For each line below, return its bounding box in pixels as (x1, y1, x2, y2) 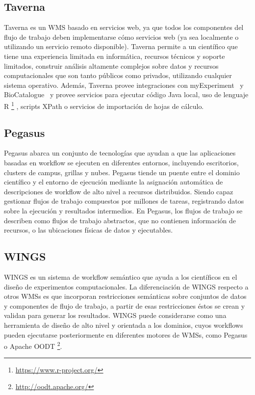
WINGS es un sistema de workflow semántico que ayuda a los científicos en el (4, 271, 237, 282)
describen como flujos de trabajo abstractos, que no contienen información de (4, 215, 236, 225)
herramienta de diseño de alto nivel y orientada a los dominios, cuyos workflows (4, 319, 243, 330)
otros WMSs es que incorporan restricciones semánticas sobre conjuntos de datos (4, 291, 247, 301)
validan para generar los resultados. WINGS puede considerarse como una (4, 310, 227, 320)
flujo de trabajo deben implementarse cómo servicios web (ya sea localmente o (4, 31, 239, 42)
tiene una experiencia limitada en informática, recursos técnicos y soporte (4, 51, 225, 61)
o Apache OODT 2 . (4, 340, 62, 351)
